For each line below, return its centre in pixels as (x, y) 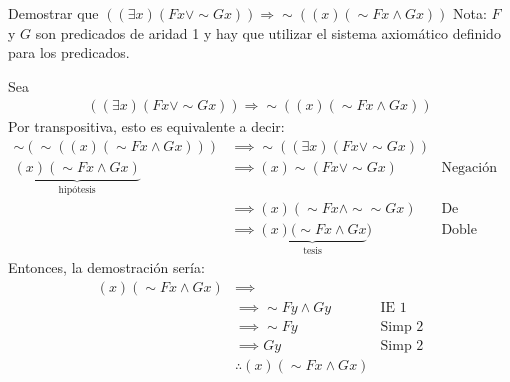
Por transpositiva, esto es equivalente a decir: (146, 126)
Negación (469, 168)
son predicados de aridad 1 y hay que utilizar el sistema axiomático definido (268, 32)
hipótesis (77, 189)
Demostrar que (53, 13)
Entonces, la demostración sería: (106, 267)
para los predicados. (69, 52)
